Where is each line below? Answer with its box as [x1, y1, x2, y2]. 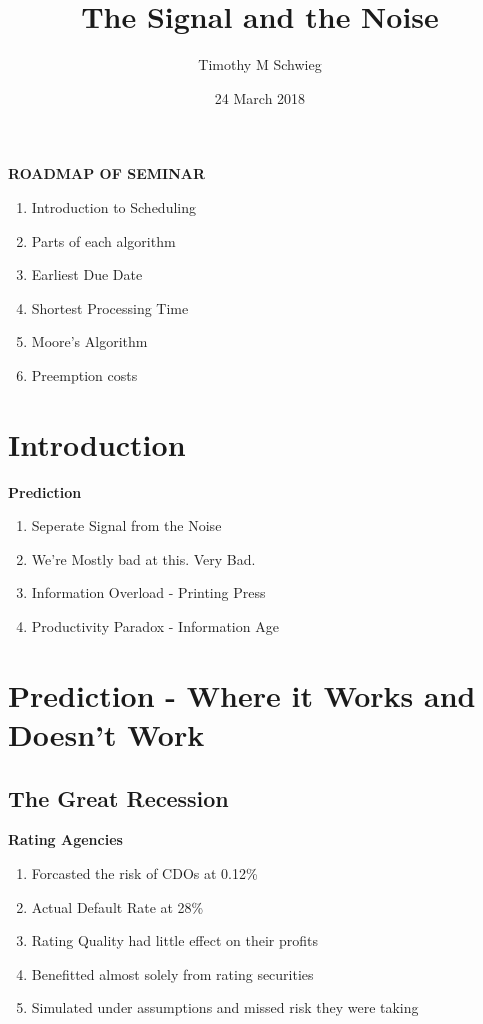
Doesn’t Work [8, 713, 205, 754]
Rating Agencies [8, 829, 123, 850]
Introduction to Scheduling [31, 196, 196, 217]
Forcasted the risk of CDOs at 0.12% [31, 862, 258, 883]
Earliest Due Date [31, 264, 143, 285]
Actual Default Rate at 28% [31, 896, 204, 917]
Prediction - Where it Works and [8, 674, 476, 715]
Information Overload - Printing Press [31, 582, 266, 603]
